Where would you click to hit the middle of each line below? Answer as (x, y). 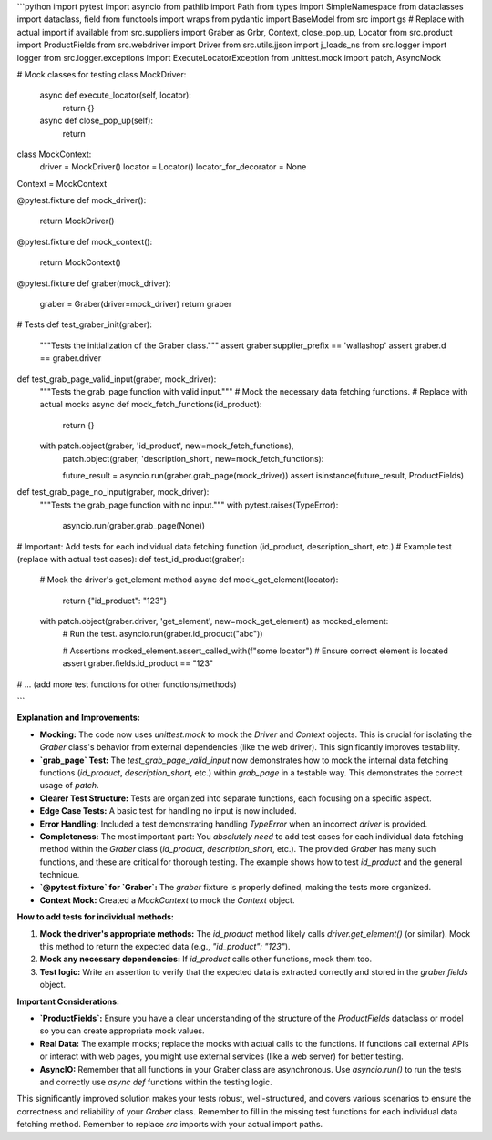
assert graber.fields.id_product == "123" (138, 663)
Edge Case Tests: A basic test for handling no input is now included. (168, 811)
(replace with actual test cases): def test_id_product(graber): (131, 559)
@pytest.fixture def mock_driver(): (82, 200)
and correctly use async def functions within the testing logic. (156, 1082)
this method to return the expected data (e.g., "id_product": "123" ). (165, 947)
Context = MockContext (62, 183)
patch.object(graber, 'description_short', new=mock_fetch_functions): (193, 458)
